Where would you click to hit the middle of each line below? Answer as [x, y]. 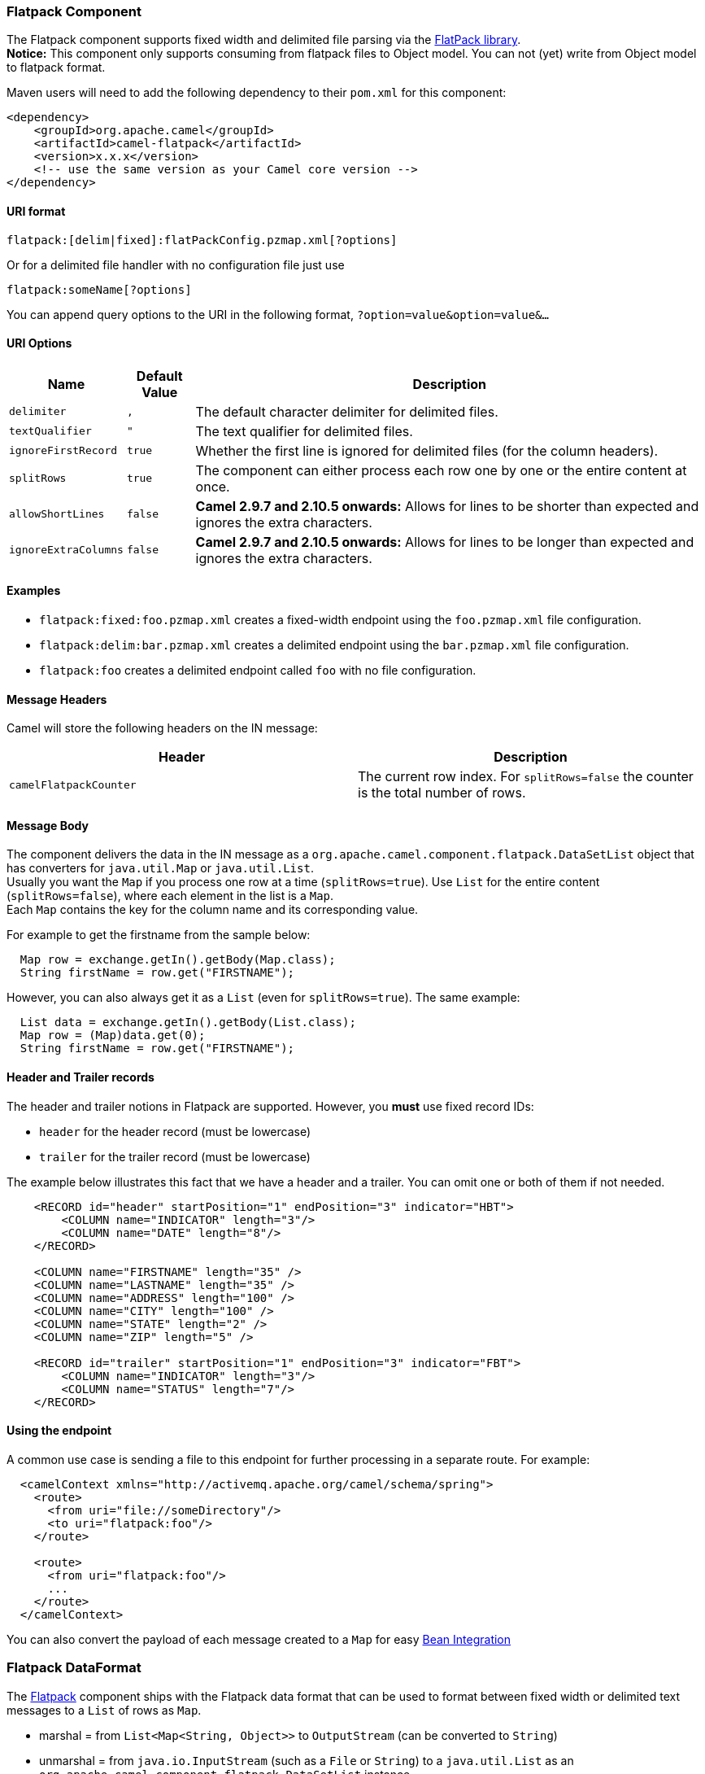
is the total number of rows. [442, 793]
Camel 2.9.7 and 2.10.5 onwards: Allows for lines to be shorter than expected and [447, 506]
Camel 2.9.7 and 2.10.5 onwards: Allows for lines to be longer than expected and [445, 542]
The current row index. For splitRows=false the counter [526, 777]
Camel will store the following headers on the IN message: [162, 728]
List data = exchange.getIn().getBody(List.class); [188, 1022]
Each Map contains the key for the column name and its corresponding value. [213, 910]
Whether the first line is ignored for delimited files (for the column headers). [427, 450]
